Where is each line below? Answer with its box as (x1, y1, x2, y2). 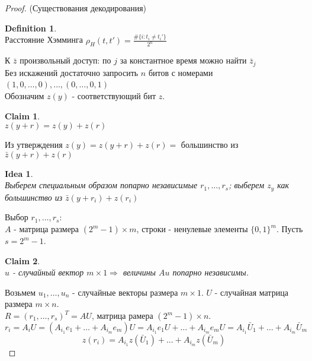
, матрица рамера (91, 309, 153, 321)
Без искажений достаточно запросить (5, 66, 139, 78)
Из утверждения (5, 138, 63, 151)
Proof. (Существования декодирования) (5, 2, 147, 14)
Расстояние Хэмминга (5, 33, 83, 46)
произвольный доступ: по (20, 54, 111, 66)
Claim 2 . (5, 254, 40, 267)
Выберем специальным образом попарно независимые (5, 179, 198, 191)
